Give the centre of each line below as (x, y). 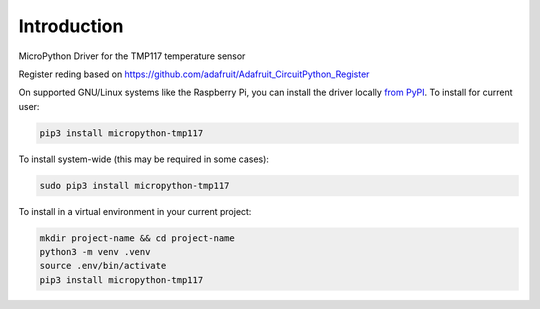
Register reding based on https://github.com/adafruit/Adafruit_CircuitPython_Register (194, 74)
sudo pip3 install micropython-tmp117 (134, 185)
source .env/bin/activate (103, 266)
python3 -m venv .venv (95, 252)
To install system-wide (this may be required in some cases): (144, 159)
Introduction (71, 26)
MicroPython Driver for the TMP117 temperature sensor (132, 56)
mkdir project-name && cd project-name (137, 238)
